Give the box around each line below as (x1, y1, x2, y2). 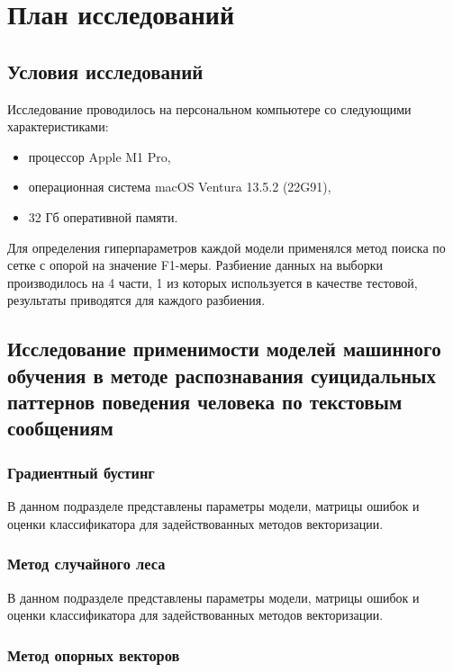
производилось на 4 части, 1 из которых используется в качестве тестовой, (7, 273, 418, 291)
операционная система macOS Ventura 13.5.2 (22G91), (28, 177, 331, 196)
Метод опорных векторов (7, 643, 180, 666)
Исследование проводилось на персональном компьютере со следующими (7, 99, 412, 118)
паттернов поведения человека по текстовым (7, 388, 403, 416)
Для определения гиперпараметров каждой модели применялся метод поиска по (7, 237, 446, 256)
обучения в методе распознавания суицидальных (7, 361, 437, 389)
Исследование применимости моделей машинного (7, 335, 441, 363)
